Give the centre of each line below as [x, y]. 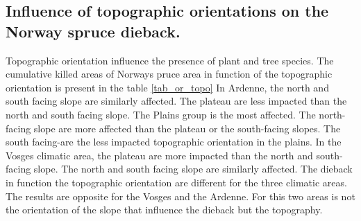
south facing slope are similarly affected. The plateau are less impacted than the [176, 101]
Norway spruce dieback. [93, 31]
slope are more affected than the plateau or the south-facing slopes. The [187, 128]
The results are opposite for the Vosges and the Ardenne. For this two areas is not [180, 196]
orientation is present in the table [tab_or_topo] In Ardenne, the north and [167, 87]
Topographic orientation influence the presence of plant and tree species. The [170, 60]
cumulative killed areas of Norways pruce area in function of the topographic [169, 74]
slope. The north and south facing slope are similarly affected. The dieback [193, 169]
